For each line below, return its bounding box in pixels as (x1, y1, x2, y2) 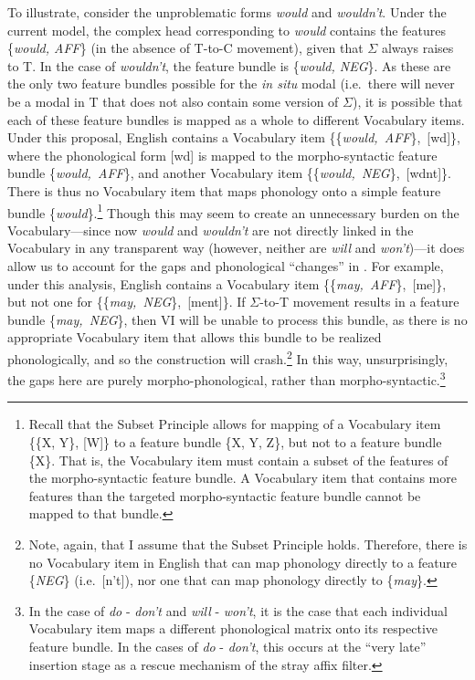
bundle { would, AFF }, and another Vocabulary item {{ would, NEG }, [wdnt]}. (7, 163, 451, 183)
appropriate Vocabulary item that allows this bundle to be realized (7, 328, 382, 347)
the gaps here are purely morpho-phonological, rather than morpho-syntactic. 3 (7, 368, 446, 389)
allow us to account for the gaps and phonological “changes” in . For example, (7, 256, 444, 275)
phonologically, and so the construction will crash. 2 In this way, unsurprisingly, (7, 346, 449, 368)
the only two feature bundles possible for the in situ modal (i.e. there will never (7, 74, 455, 93)
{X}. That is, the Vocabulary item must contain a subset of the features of (28, 450, 449, 469)
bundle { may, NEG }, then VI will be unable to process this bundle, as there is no (7, 309, 468, 329)
